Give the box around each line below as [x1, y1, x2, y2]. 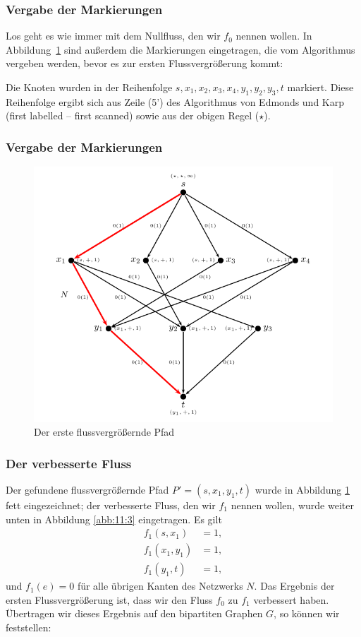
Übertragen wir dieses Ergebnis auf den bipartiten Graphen [6, 606, 263, 621]
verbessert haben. [253, 592, 329, 607]
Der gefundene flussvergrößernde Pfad [6, 482, 169, 496]
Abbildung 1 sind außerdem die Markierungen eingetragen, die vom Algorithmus [6, 42, 355, 56]
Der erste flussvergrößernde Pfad [34, 424, 175, 439]
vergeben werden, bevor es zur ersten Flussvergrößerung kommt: [6, 56, 283, 71]
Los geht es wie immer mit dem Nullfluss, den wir [6, 28, 221, 43]
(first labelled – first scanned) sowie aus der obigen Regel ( [6, 108, 259, 123]
